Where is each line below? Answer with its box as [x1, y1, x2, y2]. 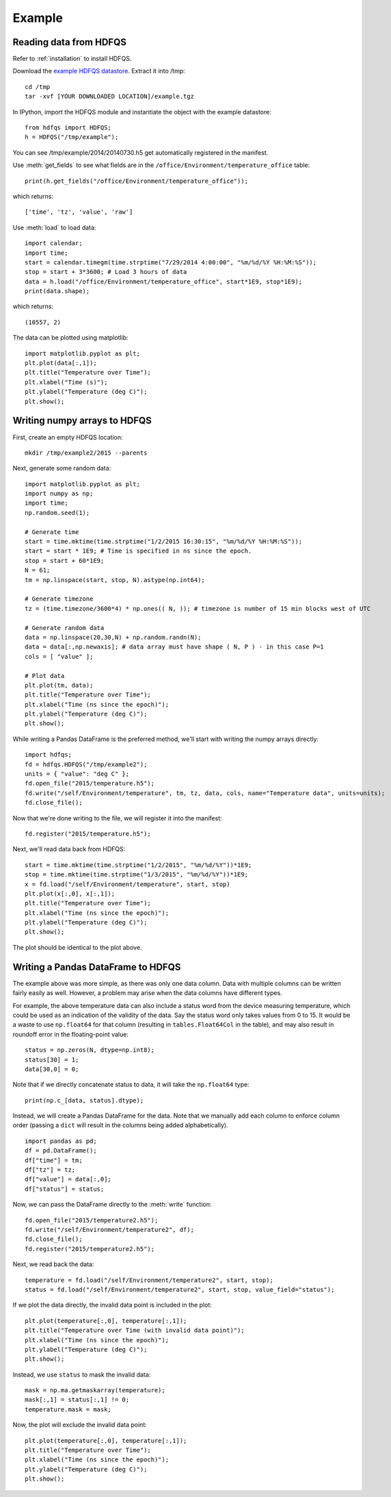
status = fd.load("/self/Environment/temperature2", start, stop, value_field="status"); [25, 1285, 335, 1294]
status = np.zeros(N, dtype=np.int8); [25, 1046, 155, 1054]
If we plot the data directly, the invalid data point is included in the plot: [12, 1301, 212, 1309]
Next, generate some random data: [12, 464, 111, 473]
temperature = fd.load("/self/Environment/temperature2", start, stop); [25, 1276, 273, 1284]
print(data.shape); [25, 288, 90, 295]
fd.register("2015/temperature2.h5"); [25, 1245, 155, 1253]
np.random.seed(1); [25, 509, 90, 516]
